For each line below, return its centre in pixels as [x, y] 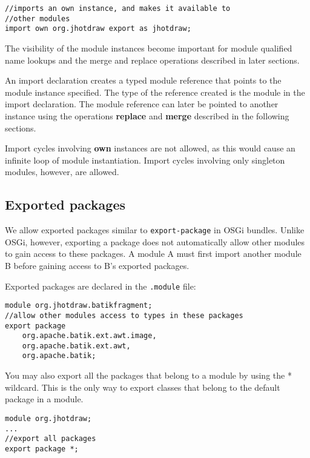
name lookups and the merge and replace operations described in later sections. [152, 60]
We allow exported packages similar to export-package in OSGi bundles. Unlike [155, 230]
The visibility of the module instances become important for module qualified [149, 48]
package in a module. [44, 399]
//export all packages [51, 439]
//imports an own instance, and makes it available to [118, 8]
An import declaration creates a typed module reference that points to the [143, 80]
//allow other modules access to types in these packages [124, 315]
